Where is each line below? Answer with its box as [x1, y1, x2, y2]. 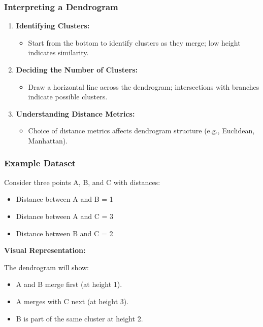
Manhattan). [28, 135, 68, 146]
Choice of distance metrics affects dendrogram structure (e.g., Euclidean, [28, 125, 255, 136]
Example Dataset [4, 157, 76, 169]
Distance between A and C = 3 [16, 210, 113, 221]
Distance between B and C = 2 [16, 228, 113, 238]
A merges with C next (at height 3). [16, 296, 129, 306]
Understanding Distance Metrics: [16, 108, 135, 119]
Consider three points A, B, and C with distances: [4, 176, 160, 187]
